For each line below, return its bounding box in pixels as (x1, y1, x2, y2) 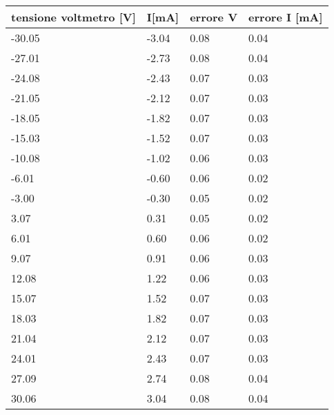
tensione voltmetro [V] (11, 9, 136, 25)
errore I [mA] (248, 9, 323, 25)
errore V (190, 9, 238, 25)
